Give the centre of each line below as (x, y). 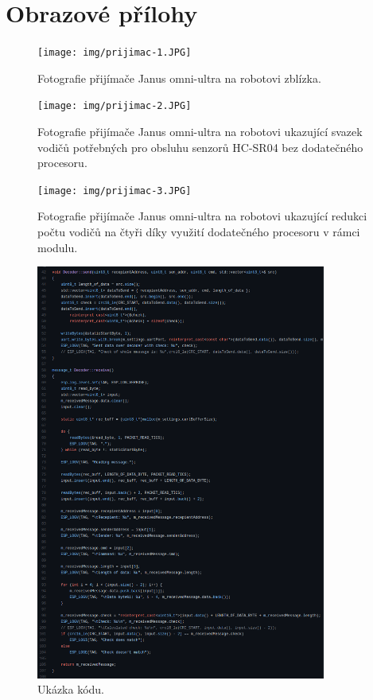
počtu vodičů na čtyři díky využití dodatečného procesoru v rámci (199, 232)
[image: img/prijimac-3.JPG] (115, 191)
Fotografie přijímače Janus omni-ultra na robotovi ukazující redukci (202, 216)
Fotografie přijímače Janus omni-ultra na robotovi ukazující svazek (200, 132)
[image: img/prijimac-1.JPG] (115, 53)
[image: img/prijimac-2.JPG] (115, 106)
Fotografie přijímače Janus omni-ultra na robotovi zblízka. (179, 78)
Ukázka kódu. (71, 689)
